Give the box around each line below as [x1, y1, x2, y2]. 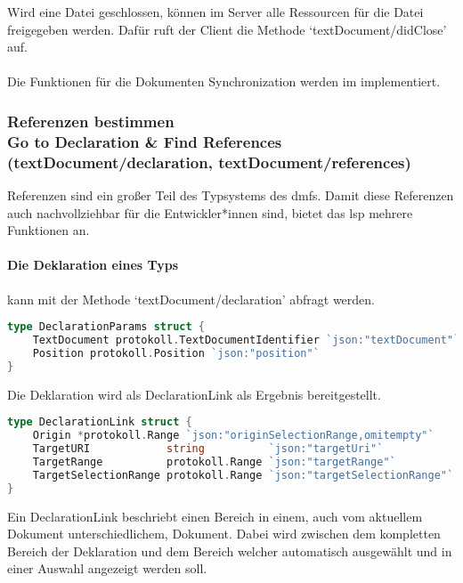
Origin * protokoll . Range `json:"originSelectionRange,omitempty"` [32, 429, 435, 442]
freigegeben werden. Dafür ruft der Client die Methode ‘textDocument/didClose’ [7, 20, 447, 38]
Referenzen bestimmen [7, 109, 175, 132]
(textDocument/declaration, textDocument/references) [7, 150, 411, 173]
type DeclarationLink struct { [7, 416, 192, 429]
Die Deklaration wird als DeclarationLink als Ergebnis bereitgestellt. [7, 385, 381, 403]
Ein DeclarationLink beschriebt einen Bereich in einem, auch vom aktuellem [7, 506, 423, 525]
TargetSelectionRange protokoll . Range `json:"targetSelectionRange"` [32, 468, 454, 482]
